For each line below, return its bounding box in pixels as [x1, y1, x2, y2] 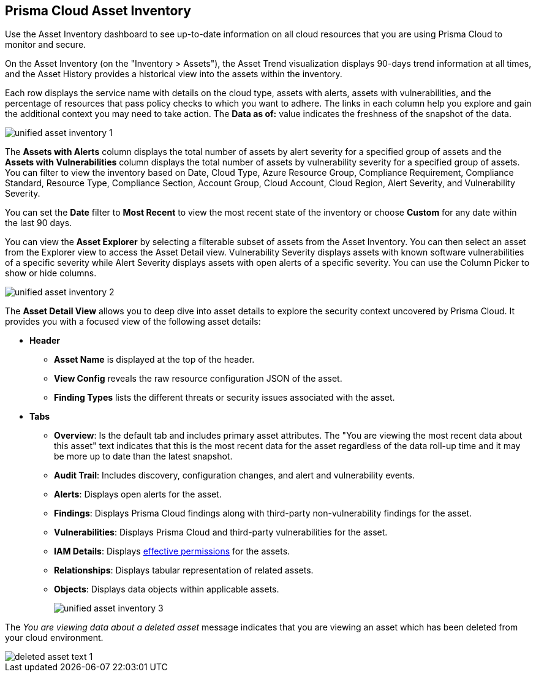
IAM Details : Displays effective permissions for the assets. [54, 546, 290, 557]
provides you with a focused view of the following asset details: [5, 316, 261, 327]
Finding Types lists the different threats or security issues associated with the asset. [54, 392, 395, 403]
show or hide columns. [5, 268, 97, 279]
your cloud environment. [5, 632, 104, 643]
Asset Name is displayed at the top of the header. [54, 354, 255, 365]
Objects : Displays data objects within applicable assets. [54, 584, 279, 595]
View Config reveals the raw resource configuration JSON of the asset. [54, 373, 342, 384]
